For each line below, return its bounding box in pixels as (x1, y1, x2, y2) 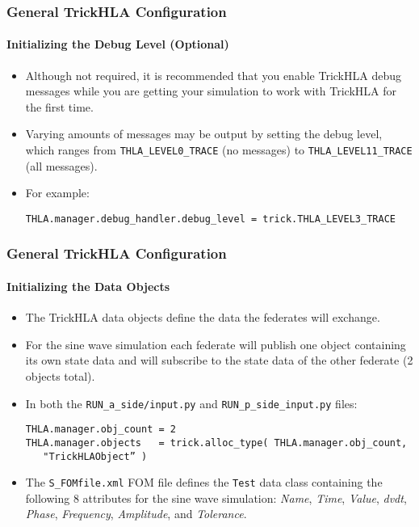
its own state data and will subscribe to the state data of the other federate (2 (25, 352, 413, 369)
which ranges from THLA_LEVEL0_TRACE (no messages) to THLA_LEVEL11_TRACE (25, 141, 413, 158)
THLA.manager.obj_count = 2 (25, 424, 176, 436)
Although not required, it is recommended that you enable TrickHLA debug (25, 66, 401, 83)
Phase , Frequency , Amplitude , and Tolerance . (25, 505, 247, 522)
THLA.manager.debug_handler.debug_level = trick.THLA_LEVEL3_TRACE (25, 213, 396, 225)
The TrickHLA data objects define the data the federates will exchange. (25, 309, 380, 326)
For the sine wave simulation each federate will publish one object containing (25, 335, 406, 352)
